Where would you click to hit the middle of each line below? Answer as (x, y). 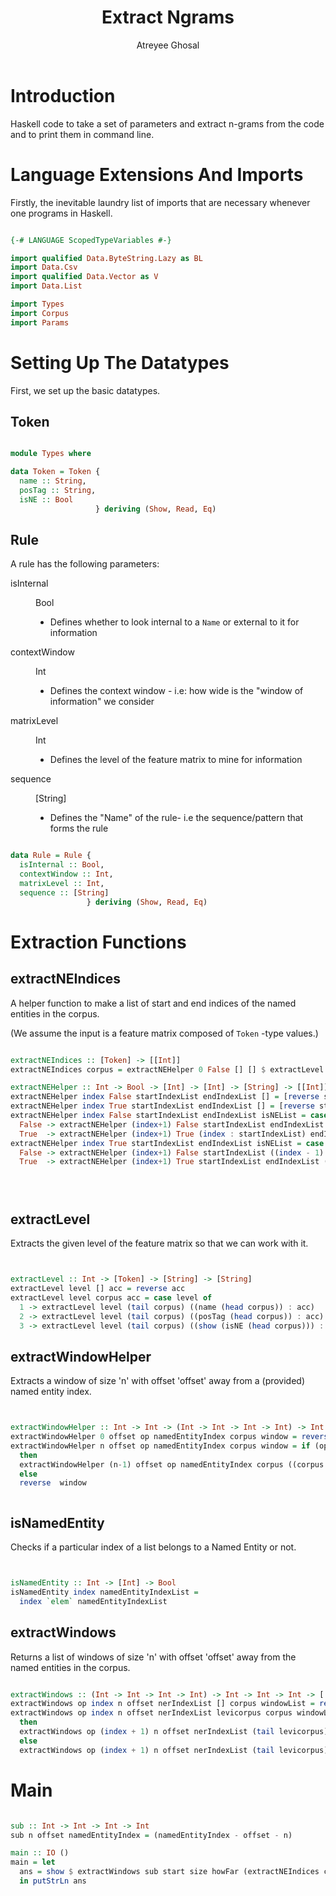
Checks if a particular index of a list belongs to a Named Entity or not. (153, 1547)
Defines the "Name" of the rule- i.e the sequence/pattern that (176, 818)
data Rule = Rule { (51, 856)
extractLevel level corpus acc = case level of (111, 1297)
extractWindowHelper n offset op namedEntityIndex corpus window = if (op (169, 1446)
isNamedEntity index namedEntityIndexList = (104, 1592)
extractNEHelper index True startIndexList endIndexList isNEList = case (167, 1143)
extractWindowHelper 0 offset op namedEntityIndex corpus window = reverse (171, 1437)
